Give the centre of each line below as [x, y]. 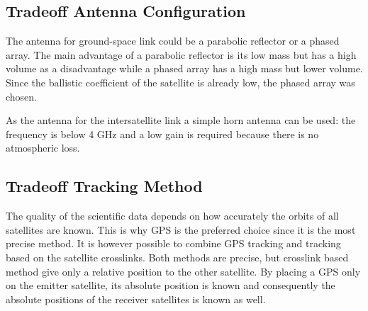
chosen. [22, 96]
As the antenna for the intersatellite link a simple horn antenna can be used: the [181, 120]
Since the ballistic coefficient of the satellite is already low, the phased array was [180, 82]
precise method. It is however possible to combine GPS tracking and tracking [173, 243]
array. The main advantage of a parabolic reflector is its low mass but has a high [181, 54]
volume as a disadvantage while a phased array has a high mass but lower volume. [184, 68]
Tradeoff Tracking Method [104, 186]
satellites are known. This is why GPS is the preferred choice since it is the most [181, 229]
